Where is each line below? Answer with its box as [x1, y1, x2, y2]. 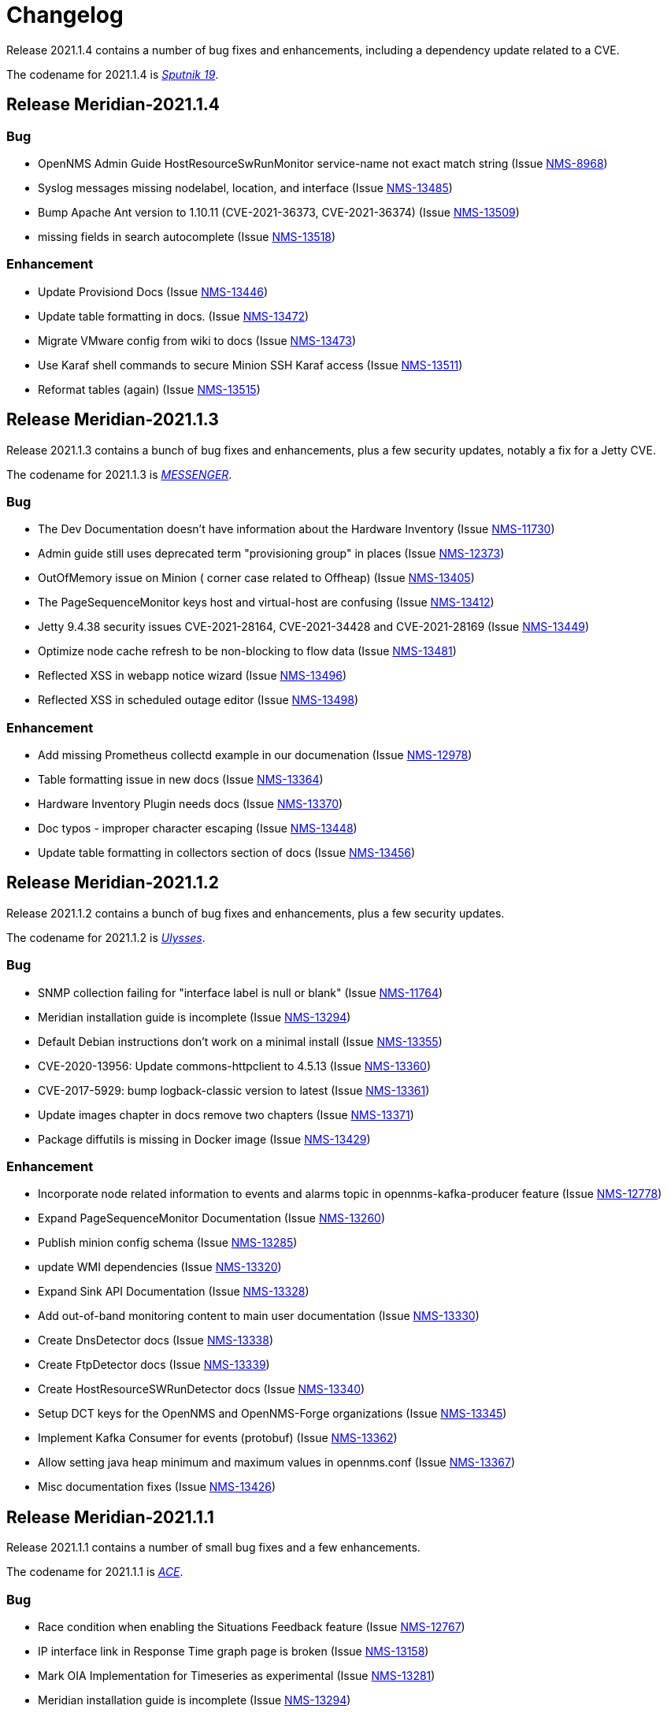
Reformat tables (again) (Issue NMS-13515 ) [38, 382, 261, 396]
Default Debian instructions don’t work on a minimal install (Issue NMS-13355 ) [38, 1034, 443, 1048]
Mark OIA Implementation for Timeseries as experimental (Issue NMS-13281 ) [38, 1669, 435, 1682]
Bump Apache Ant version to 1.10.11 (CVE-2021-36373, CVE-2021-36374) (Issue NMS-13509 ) [38, 205, 520, 219]
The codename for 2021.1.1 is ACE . [6, 1565, 183, 1579]
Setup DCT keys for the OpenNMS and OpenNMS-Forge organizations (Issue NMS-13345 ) [38, 1407, 507, 1421]
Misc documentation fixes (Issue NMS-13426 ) [38, 1480, 276, 1494]
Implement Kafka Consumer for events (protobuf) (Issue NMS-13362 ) [38, 1431, 398, 1445]
